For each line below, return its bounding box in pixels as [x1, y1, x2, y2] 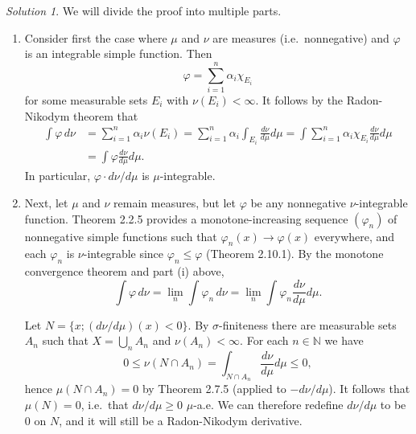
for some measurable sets [24, 91, 148, 108]
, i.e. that [80, 396, 129, 413]
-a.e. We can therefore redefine [193, 396, 344, 413]
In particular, [24, 167, 91, 184]
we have [324, 332, 364, 349]
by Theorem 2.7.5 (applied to [142, 380, 286, 397]
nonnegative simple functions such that [24, 227, 217, 244]
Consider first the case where [24, 29, 167, 46]
